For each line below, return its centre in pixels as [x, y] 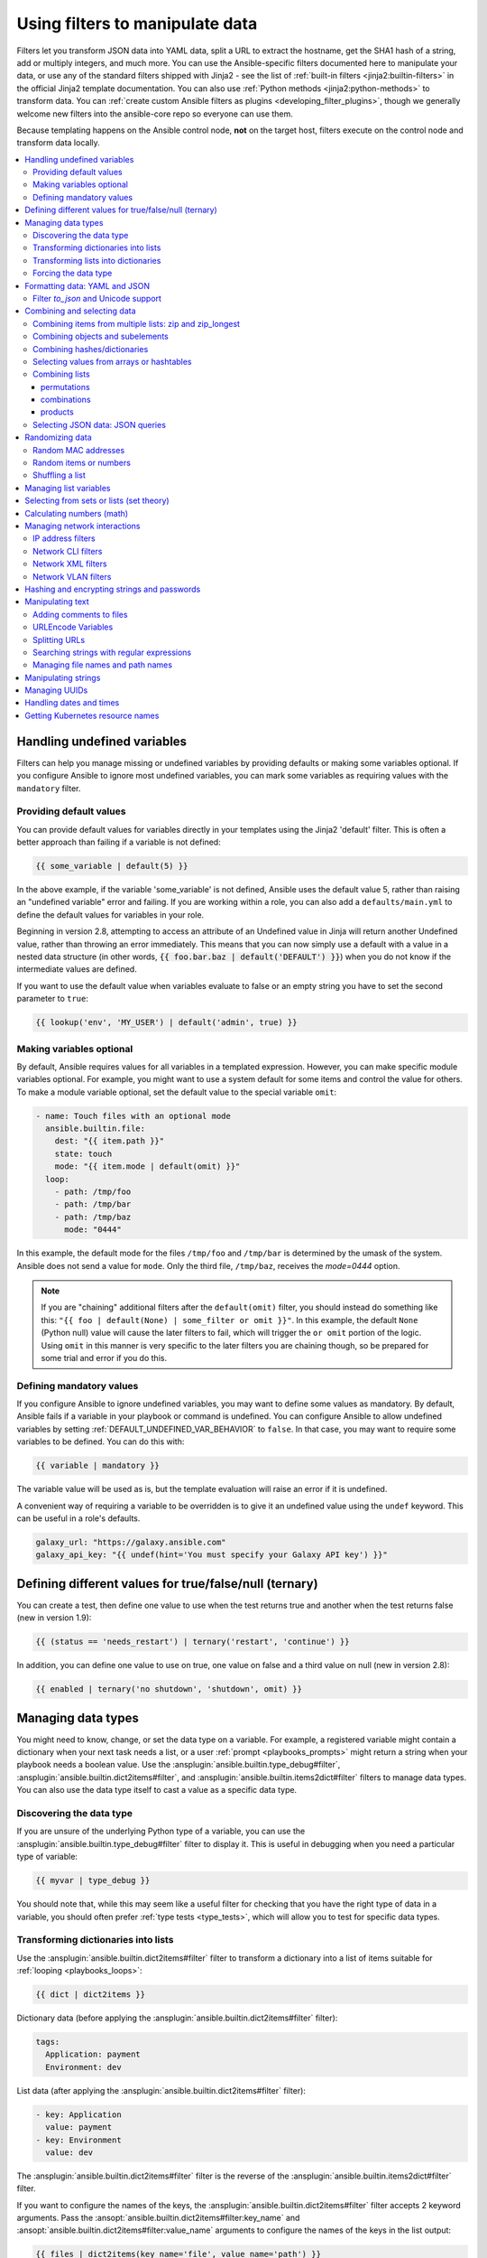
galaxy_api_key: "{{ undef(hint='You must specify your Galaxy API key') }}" [211, 1555]
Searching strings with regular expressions [112, 652]
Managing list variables [68, 488]
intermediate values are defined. [77, 969]
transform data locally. [59, 143]
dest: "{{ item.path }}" [110, 1141]
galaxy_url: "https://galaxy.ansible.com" [131, 1542]
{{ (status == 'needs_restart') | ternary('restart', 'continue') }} [193, 1642]
